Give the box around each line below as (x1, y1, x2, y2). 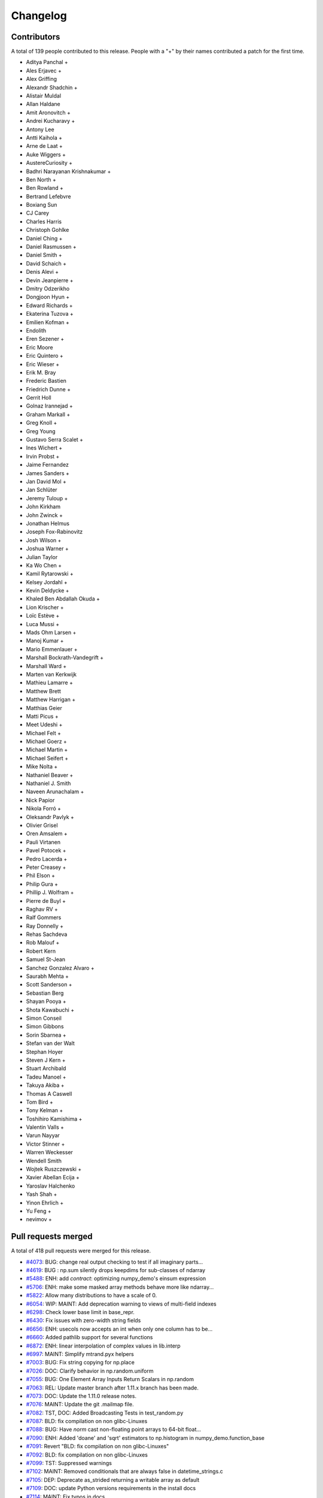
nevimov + (26, 1216, 52, 1223)
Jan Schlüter (26, 486, 57, 494)
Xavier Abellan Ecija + (26, 1174, 80, 1181)
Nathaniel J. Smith (26, 780, 71, 787)
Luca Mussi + (26, 620, 60, 627)
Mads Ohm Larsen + (26, 629, 77, 636)
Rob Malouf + (26, 939, 60, 946)
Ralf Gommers (26, 914, 62, 921)
